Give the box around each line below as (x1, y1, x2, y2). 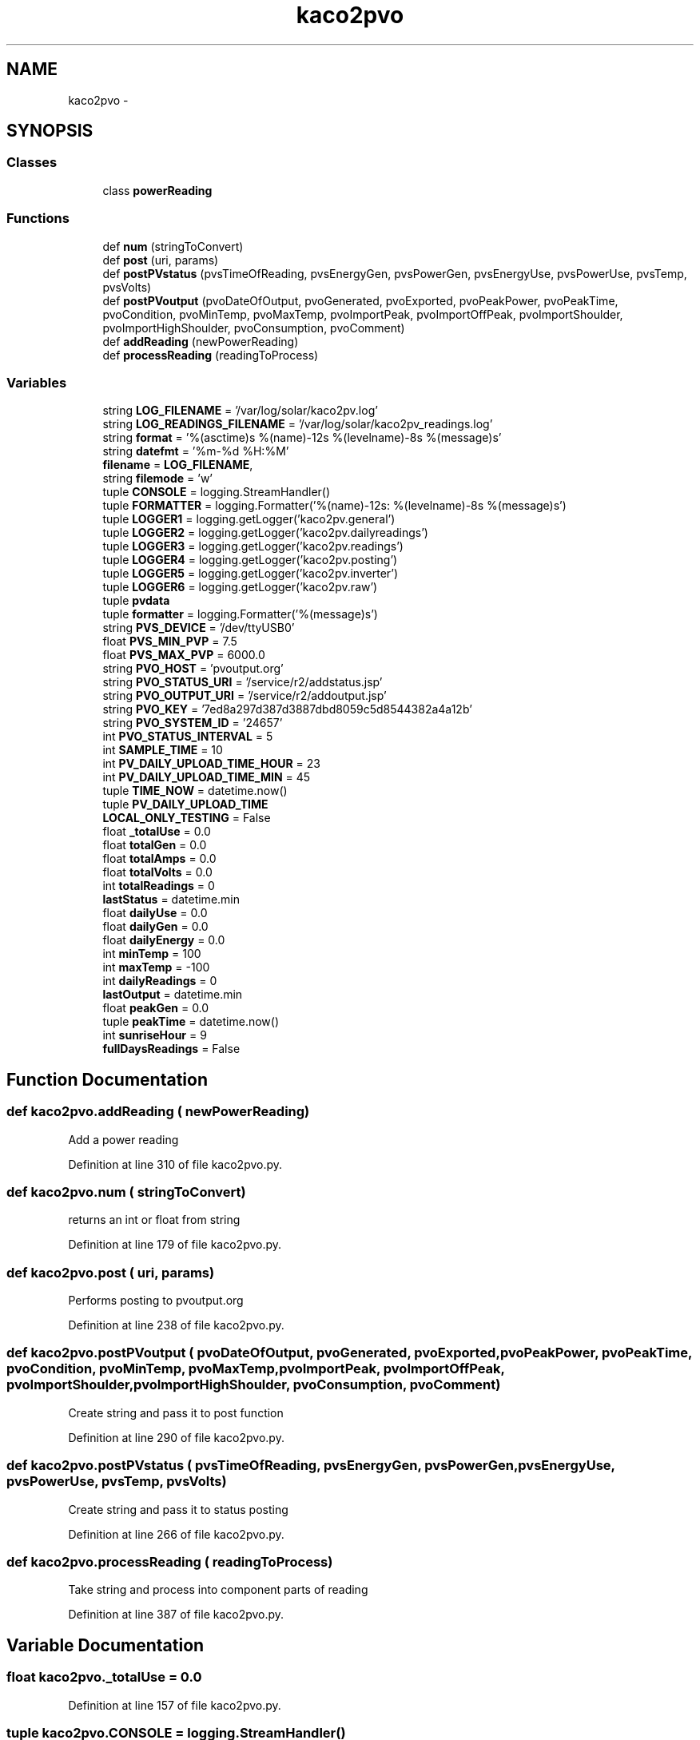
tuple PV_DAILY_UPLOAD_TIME (102, 797, 268, 812)
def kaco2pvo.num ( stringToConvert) (6, 1183, 246, 1200)
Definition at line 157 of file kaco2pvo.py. (68, 1698, 281, 1712)
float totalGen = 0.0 (102, 838, 207, 852)
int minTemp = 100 (102, 947, 201, 961)
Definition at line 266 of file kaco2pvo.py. (68, 1527, 284, 1541)
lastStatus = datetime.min (102, 892, 241, 907)
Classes (6, 154, 58, 171)
